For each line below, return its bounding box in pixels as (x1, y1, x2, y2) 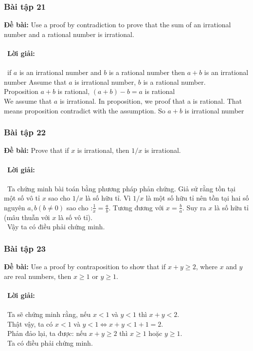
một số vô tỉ (4, 193, 40, 203)
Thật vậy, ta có (7, 318, 53, 329)
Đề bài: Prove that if (4, 145, 69, 155)
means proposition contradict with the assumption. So (4, 105, 165, 115)
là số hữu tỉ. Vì (85, 193, 131, 203)
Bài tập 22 (4, 126, 46, 138)
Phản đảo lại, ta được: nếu (7, 328, 87, 338)
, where (196, 261, 217, 272)
